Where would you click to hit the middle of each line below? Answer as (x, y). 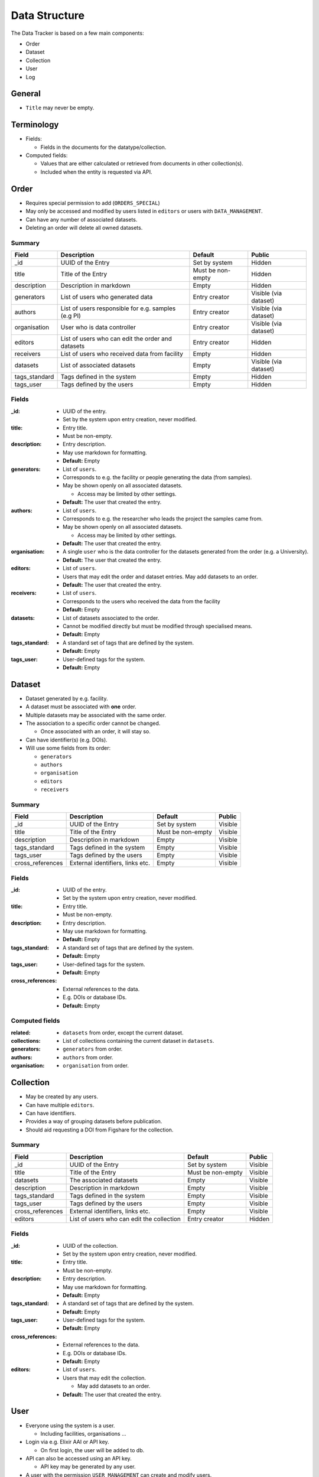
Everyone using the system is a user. (70, 1425)
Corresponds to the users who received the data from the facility (142, 601)
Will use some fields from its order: (68, 748)
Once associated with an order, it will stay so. (95, 731)
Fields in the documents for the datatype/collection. (103, 147)
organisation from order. (96, 1066)
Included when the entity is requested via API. (96, 172)
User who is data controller (98, 327)
